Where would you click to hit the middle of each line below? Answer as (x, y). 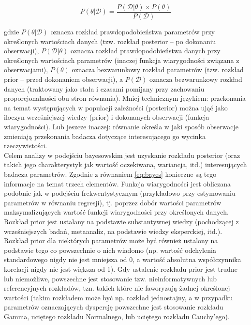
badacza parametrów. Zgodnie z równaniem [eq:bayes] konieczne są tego (110, 174)
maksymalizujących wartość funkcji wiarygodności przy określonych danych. (116, 212)
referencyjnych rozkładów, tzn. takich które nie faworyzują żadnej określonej (117, 288)
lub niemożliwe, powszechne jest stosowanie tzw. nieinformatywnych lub (111, 278)
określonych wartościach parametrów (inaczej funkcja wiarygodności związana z (122, 60)
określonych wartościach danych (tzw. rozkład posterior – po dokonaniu (110, 41)
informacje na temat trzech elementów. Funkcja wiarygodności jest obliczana (118, 183)
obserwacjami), (26, 70)
